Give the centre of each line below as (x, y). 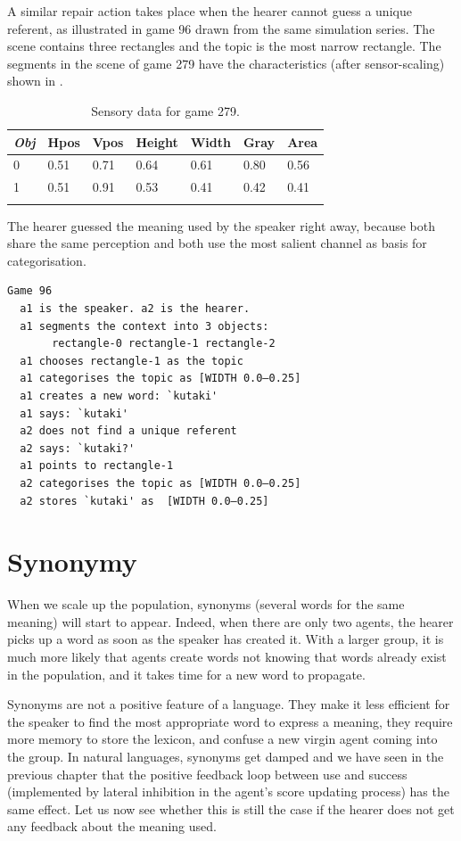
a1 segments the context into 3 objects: (144, 326)
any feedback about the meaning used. (112, 826)
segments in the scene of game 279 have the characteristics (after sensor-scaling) (226, 63)
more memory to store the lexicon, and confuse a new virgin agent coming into (222, 739)
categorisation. (47, 260)
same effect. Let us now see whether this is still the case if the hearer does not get (231, 808)
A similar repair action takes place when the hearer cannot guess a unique (210, 11)
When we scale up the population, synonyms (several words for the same (206, 604)
